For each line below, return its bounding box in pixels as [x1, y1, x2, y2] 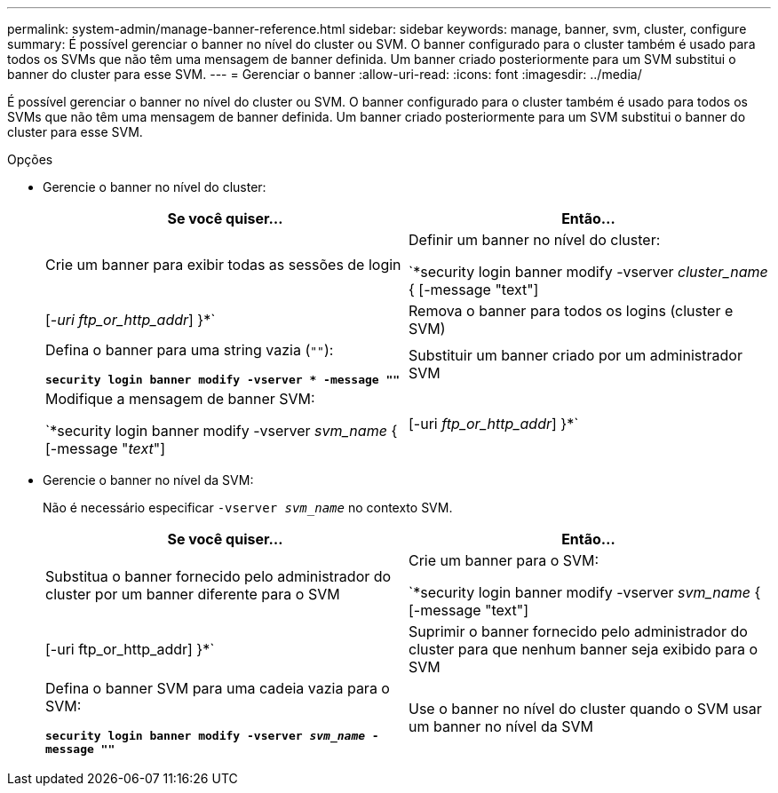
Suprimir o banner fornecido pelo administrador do [409, 623, 748, 640]
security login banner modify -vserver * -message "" [45, 373, 401, 386]
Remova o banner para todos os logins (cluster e [409, 302, 734, 320]
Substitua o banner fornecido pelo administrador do [45, 567, 392, 585]
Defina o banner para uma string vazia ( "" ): [45, 341, 334, 359]
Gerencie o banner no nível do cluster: [43, 179, 266, 194]
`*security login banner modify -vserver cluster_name [409, 263, 768, 281]
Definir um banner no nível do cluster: [409, 231, 661, 249]
